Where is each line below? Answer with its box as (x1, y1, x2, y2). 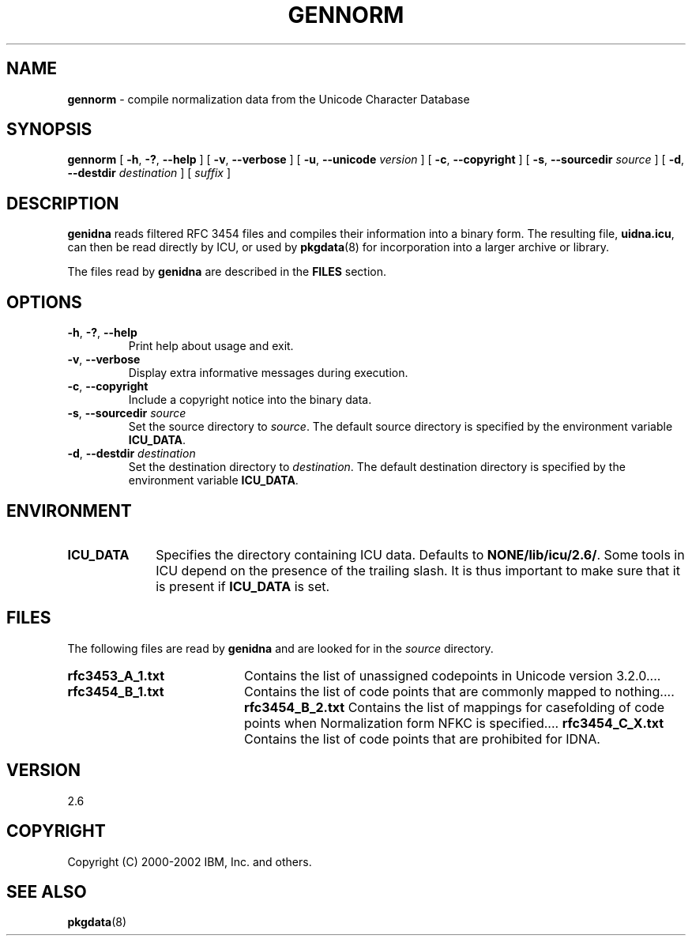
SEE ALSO (6, 881, 87, 902)
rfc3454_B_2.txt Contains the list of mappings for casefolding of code (243, 699, 664, 715)
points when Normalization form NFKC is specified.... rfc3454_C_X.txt (243, 714, 664, 731)
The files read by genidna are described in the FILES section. (67, 265, 387, 279)
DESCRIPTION (6, 193, 119, 213)
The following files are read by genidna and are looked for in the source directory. (67, 641, 494, 655)
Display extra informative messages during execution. (128, 366, 408, 380)
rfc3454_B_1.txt (67, 683, 164, 699)
